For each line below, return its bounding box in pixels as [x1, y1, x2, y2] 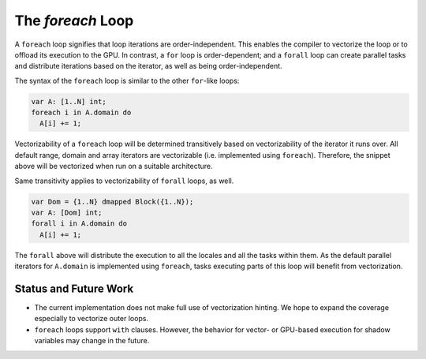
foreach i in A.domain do [31, 108, 132, 118]
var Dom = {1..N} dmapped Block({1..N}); [31, 197, 194, 206]
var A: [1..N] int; [31, 97, 106, 106]
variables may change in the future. [34, 336, 150, 346]
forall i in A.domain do [31, 219, 128, 228]
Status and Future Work [14, 282, 134, 295]
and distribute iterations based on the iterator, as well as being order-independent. [14, 62, 283, 71]
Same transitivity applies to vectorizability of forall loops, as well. [14, 176, 234, 185]
